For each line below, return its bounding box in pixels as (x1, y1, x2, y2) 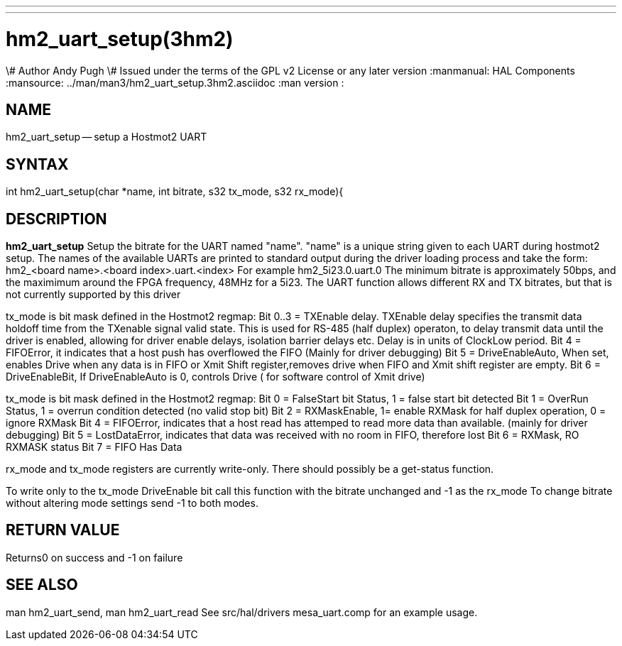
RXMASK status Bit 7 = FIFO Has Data (6, 441, 182, 454)
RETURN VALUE (6, 521, 120, 540)
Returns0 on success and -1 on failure (6, 551, 183, 564)
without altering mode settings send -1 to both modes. (6, 497, 258, 510)
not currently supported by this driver (6, 288, 181, 301)
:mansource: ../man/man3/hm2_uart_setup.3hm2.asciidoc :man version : (6, 76, 344, 89)
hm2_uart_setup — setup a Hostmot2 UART (6, 131, 207, 143)
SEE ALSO (6, 576, 78, 594)
